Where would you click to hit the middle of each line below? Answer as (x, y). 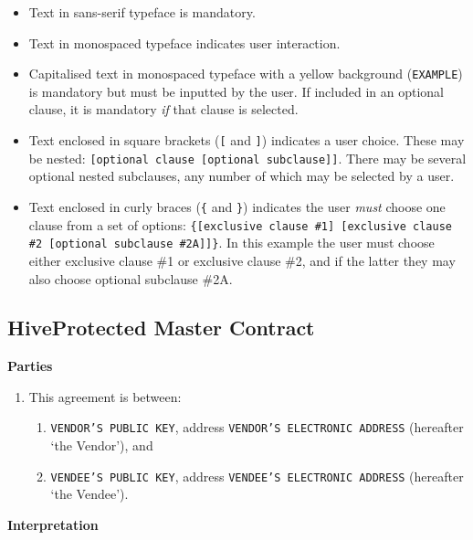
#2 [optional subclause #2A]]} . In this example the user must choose (231, 243)
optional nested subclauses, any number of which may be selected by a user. (242, 176)
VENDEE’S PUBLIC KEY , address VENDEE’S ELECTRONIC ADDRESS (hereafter (257, 476)
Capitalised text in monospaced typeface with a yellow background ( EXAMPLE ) (246, 74)
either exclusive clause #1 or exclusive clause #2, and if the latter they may (242, 260)
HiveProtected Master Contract (161, 328)
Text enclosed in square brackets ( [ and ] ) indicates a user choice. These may (247, 140)
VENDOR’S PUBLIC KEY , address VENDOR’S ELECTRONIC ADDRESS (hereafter (257, 427)
